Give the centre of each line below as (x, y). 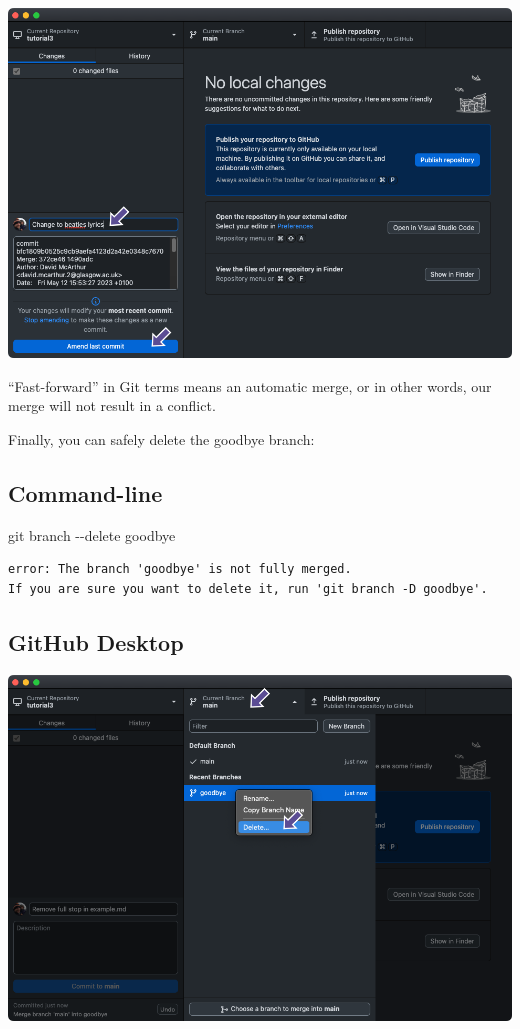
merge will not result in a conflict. (112, 405)
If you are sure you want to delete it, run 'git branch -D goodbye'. (248, 588)
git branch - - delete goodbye (92, 534)
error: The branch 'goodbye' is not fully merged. (180, 569)
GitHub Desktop (96, 641)
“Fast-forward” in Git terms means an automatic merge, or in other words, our (250, 385)
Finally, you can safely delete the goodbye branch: (161, 438)
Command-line (85, 492)
